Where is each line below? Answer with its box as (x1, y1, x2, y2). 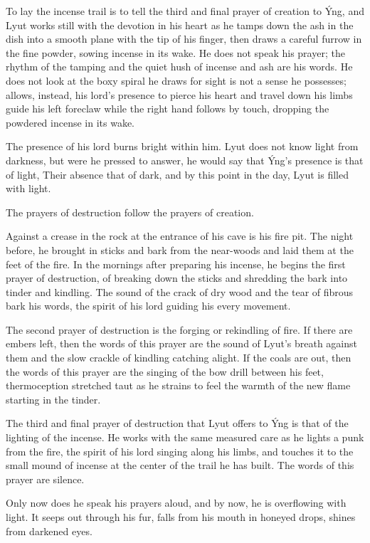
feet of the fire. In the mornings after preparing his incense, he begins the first (6, 256, 346, 271)
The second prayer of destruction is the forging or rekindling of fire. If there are (6, 322, 353, 337)
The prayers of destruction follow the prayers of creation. (6, 204, 254, 219)
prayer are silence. (6, 471, 85, 486)
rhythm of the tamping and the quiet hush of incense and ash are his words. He (6, 59, 353, 74)
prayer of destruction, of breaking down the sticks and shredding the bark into (6, 270, 348, 285)
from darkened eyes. (6, 523, 92, 538)
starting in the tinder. (6, 391, 101, 406)
